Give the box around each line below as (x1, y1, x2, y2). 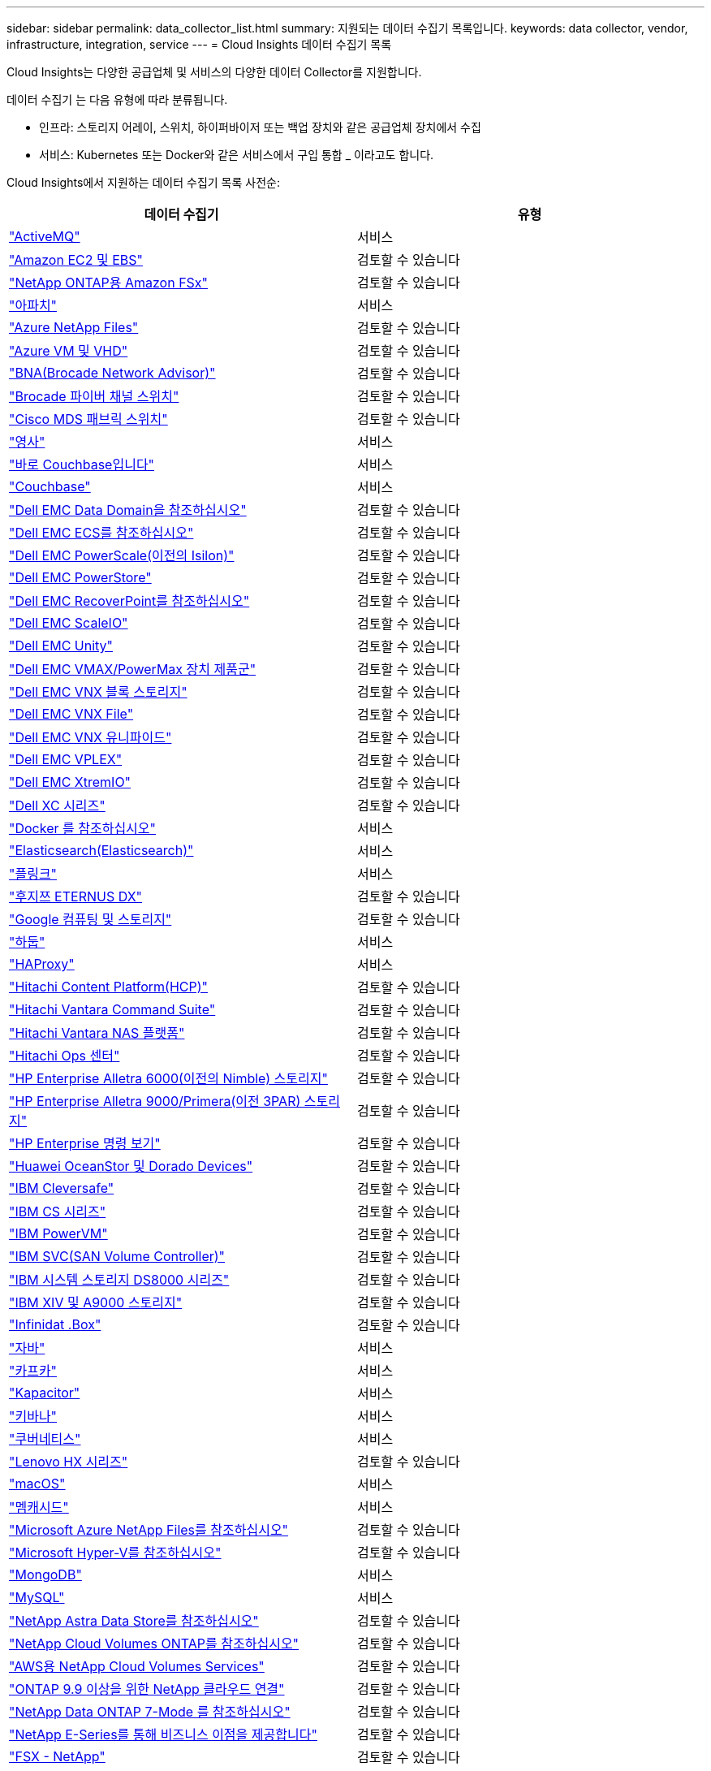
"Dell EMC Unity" (9, 637, 114, 654)
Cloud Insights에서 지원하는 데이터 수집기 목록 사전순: (6, 175, 280, 189)
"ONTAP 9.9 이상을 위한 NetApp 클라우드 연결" (9, 1681, 285, 1697)
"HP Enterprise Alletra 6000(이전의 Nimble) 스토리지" (9, 1070, 328, 1086)
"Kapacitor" (9, 1384, 80, 1401)
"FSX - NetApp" (9, 1748, 106, 1765)
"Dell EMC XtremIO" (9, 774, 131, 790)
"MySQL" (9, 1589, 65, 1605)
